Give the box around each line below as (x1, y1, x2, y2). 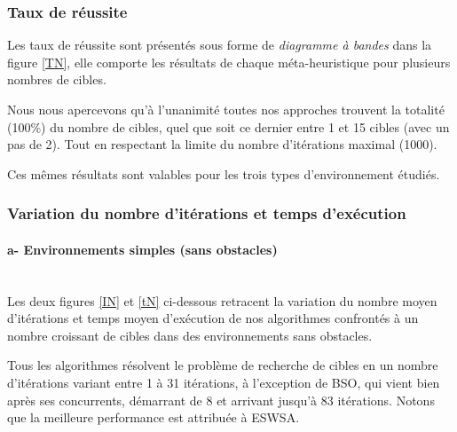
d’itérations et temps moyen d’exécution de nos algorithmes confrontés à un (7, 309, 419, 327)
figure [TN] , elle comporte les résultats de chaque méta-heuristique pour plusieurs (7, 52, 451, 71)
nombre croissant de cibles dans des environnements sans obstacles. (7, 326, 373, 344)
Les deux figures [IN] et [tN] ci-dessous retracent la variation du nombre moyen (7, 291, 437, 310)
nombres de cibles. (7, 70, 106, 89)
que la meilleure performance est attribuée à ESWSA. (7, 408, 300, 427)
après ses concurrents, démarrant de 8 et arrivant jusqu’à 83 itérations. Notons (7, 390, 435, 409)
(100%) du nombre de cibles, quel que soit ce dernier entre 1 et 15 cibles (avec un (7, 117, 450, 136)
